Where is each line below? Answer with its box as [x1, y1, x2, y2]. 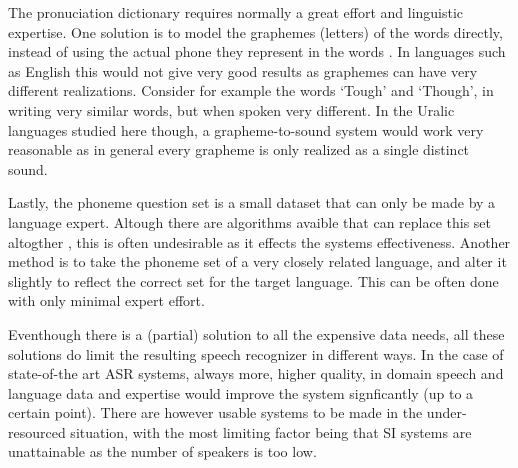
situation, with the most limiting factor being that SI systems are [70, 421, 472, 442]
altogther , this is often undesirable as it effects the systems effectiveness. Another [8, 231, 511, 252]
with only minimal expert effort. [8, 290, 205, 311]
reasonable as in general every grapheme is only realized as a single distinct [8, 139, 470, 160]
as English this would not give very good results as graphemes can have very [8, 60, 478, 81]
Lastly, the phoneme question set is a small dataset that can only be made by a [8, 192, 496, 213]
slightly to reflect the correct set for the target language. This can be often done [8, 270, 499, 291]
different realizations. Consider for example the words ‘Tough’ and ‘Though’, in [8, 80, 494, 101]
